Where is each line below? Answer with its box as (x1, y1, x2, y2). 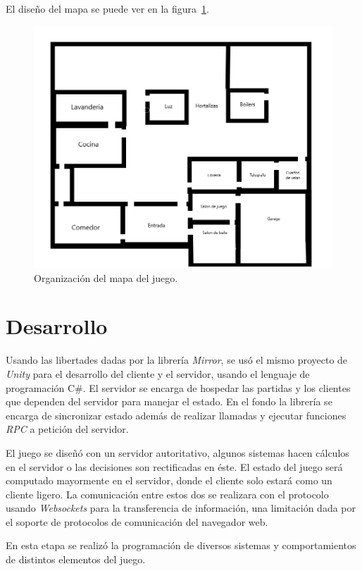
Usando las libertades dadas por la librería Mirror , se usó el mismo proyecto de (6, 352, 348, 367)
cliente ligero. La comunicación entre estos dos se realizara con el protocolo (6, 486, 329, 501)
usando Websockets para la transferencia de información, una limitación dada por (6, 501, 356, 515)
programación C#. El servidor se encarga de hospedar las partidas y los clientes (6, 380, 351, 395)
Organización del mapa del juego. (34, 270, 178, 285)
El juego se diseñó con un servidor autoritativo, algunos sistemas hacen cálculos (6, 445, 349, 460)
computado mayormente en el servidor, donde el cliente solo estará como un (6, 473, 332, 488)
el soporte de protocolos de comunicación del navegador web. (6, 514, 268, 529)
